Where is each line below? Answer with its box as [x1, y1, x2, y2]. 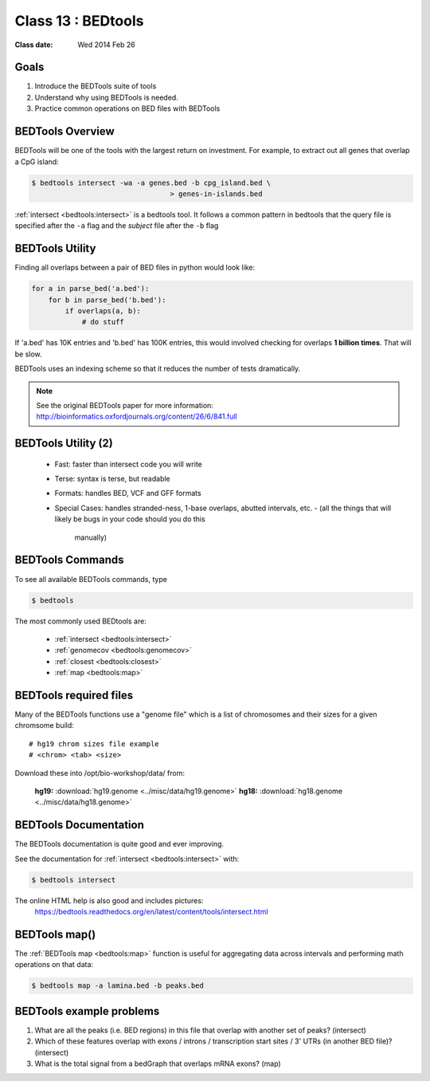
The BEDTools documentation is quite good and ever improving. [14, 839, 225, 849]
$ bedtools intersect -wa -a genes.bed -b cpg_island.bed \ [31, 178, 272, 187]
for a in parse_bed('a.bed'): [31, 284, 150, 293]
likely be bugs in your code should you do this [54, 514, 206, 524]
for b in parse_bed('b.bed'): [48, 295, 166, 305]
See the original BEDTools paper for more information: [36, 400, 214, 410]
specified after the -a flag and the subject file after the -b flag [14, 221, 219, 230]
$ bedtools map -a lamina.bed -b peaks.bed [31, 981, 205, 990]
